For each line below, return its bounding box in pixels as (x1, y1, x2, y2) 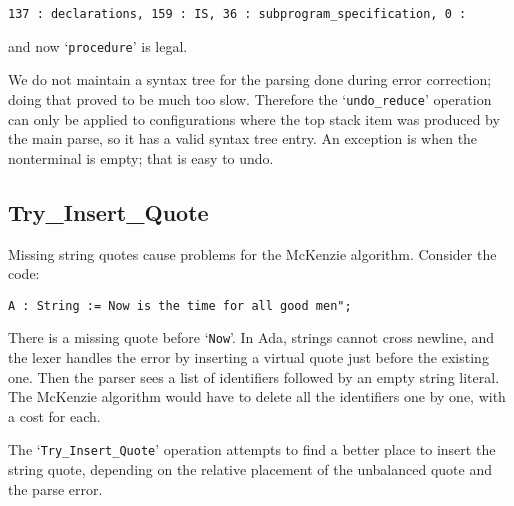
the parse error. (8, 478, 103, 499)
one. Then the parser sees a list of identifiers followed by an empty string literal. (8, 366, 500, 387)
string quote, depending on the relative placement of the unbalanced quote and (8, 459, 492, 480)
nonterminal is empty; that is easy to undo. (8, 147, 274, 168)
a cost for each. (8, 405, 101, 426)
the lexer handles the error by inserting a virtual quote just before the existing (8, 347, 489, 368)
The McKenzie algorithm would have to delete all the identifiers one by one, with (8, 386, 506, 407)
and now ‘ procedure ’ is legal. (8, 35, 188, 56)
